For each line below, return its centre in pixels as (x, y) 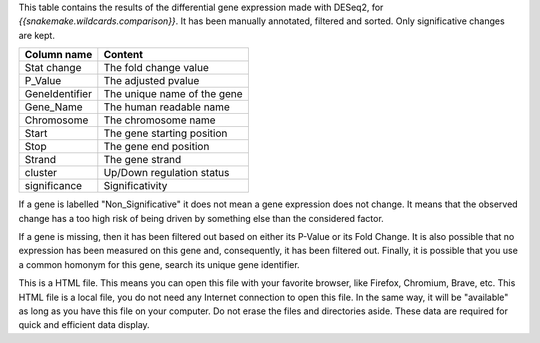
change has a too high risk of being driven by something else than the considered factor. (201, 218)
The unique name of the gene (173, 94)
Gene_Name (53, 107)
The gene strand (142, 160)
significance (53, 186)
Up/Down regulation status (166, 173)
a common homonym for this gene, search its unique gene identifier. (159, 264)
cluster (41, 173)
